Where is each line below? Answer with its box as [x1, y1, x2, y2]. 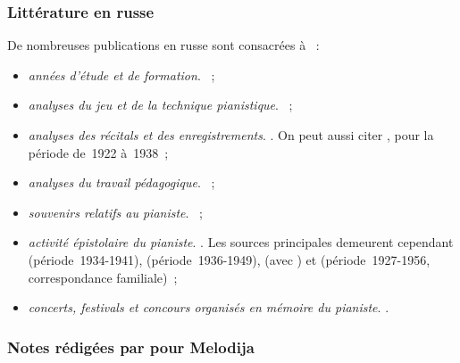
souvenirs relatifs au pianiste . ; [28, 202, 203, 221]
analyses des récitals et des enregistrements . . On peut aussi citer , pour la [28, 126, 434, 144]
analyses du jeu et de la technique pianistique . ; [28, 95, 293, 114]
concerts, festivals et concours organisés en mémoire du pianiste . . [28, 298, 389, 317]
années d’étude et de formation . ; [28, 65, 215, 84]
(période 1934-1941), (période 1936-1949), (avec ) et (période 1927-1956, [28, 250, 431, 268]
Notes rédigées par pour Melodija [7, 335, 255, 358]
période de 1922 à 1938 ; [28, 143, 169, 161]
